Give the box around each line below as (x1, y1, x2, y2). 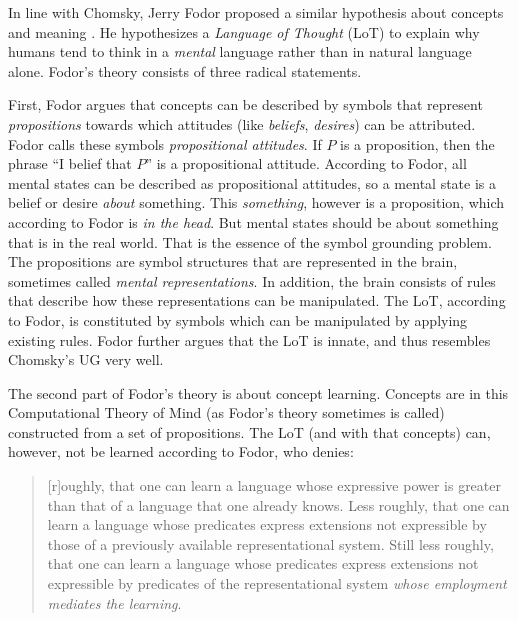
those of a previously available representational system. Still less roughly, (47, 533, 494, 554)
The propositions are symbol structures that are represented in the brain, (8, 251, 458, 272)
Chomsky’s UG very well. (8, 349, 164, 370)
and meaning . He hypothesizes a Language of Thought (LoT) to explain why (8, 21, 480, 42)
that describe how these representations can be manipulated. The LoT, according (8, 290, 506, 311)
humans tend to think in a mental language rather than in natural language (8, 41, 472, 62)
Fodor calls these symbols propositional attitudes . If (8, 133, 322, 154)
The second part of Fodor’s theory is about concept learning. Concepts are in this (8, 382, 509, 403)
